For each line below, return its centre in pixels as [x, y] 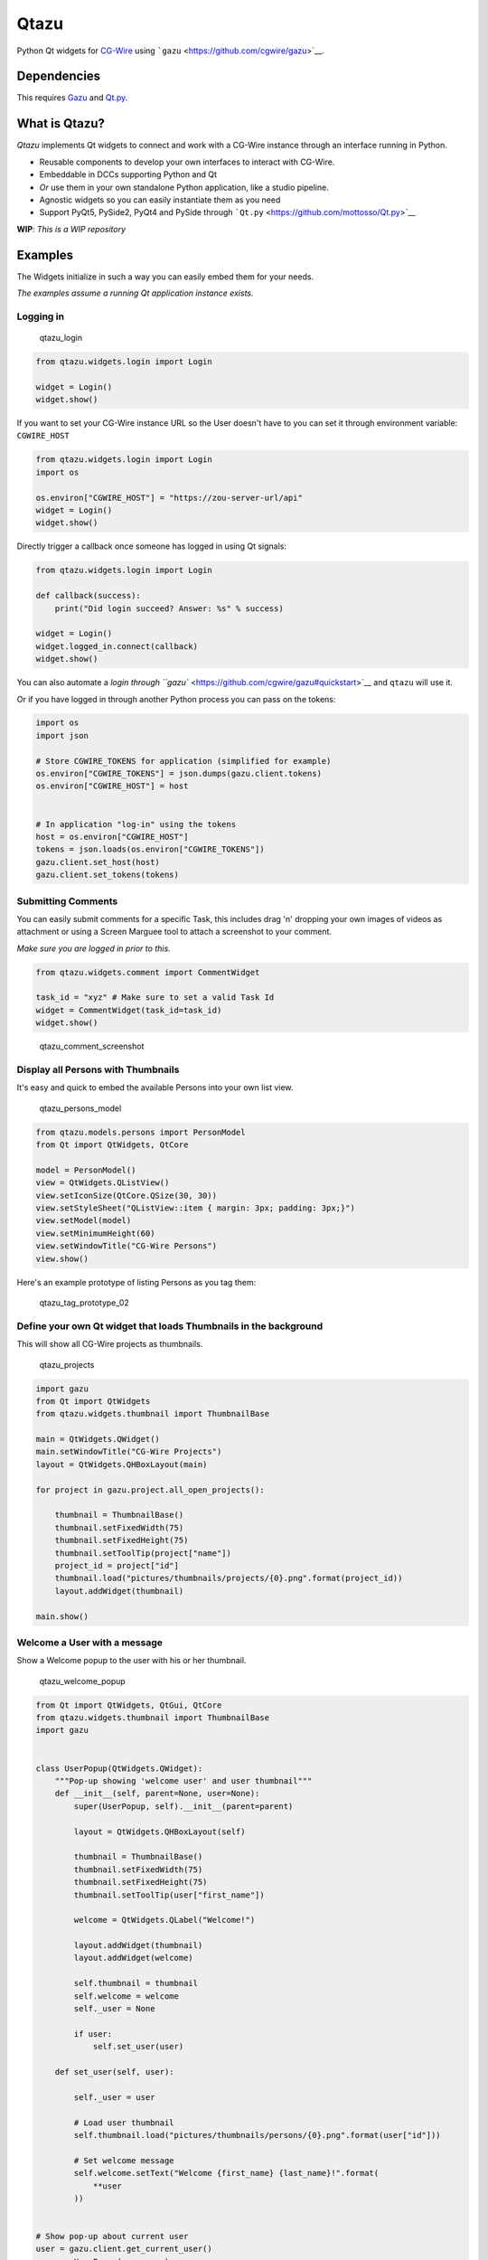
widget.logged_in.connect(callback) [117, 646]
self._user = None [114, 2009]
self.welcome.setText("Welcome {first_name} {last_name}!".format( [226, 2173]
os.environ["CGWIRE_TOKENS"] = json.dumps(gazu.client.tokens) [179, 774]
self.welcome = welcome [127, 1996]
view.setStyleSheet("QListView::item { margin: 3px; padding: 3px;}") [196, 1208]
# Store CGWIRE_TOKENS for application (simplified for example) [183, 761]
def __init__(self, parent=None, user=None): [157, 1794]
